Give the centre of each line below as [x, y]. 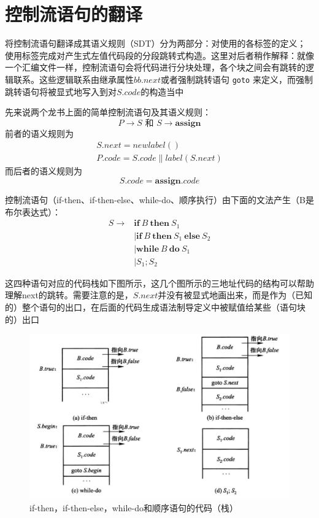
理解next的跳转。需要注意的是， [69, 295]
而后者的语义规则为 [44, 171]
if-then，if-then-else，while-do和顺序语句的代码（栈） [134, 507]
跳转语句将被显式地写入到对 [61, 91]
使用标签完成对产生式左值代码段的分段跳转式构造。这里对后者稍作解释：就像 [159, 55]
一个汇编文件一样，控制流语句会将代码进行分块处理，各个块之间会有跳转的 [155, 67]
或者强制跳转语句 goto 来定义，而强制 [236, 79]
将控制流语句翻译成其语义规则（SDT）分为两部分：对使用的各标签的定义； [156, 43]
